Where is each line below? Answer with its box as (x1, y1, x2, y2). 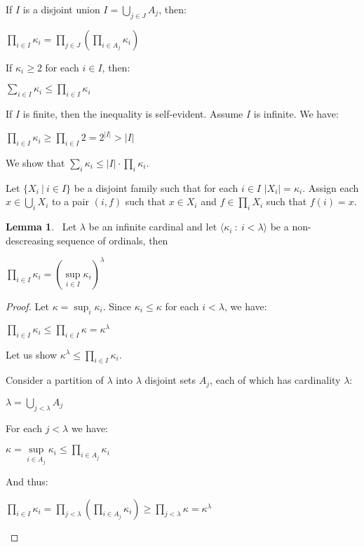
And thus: (6, 474, 48, 489)
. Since (102, 298, 132, 313)
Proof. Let (6, 298, 49, 313)
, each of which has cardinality (210, 373, 341, 387)
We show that (6, 155, 65, 170)
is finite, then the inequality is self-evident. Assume (22, 106, 243, 121)
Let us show (6, 347, 58, 361)
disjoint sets (144, 373, 196, 387)
